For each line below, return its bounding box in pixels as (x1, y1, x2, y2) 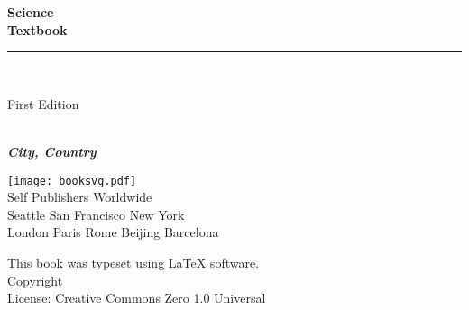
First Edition (7, 94, 79, 113)
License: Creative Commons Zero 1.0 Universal (7, 288, 266, 307)
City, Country (7, 141, 97, 160)
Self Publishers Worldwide (7, 187, 152, 206)
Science (7, 3, 54, 21)
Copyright (7, 270, 63, 289)
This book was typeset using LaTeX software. (7, 253, 260, 271)
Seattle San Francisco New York (7, 205, 185, 223)
